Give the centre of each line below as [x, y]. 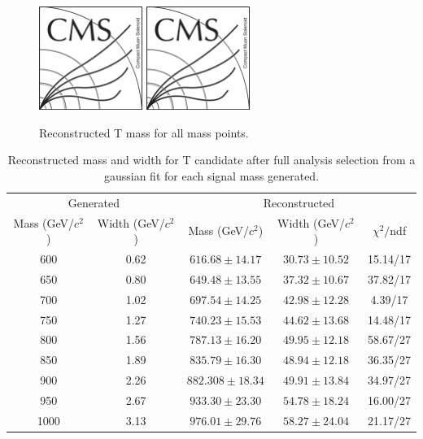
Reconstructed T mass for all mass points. [144, 132]
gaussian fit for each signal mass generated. [211, 175]
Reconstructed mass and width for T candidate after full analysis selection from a [211, 160]
